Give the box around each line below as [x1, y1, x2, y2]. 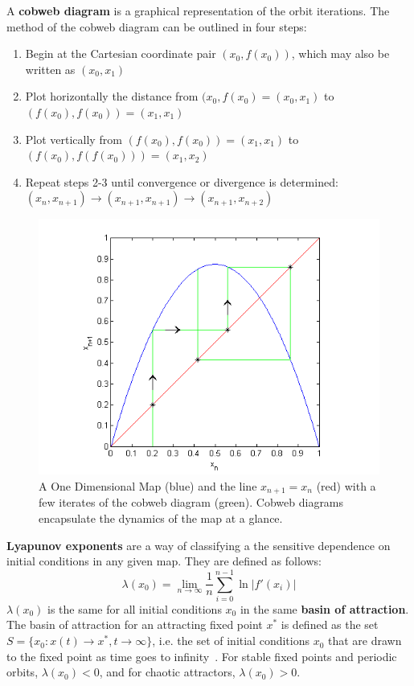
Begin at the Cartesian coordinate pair [25, 45, 216, 62]
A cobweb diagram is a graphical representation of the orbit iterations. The [6, 2, 390, 18]
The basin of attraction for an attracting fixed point [6, 616, 263, 633]
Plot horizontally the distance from [25, 88, 199, 105]
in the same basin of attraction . [240, 600, 409, 617]
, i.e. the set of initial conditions [152, 632, 309, 649]
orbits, [6, 663, 39, 680]
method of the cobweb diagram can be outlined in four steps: [6, 18, 307, 35]
